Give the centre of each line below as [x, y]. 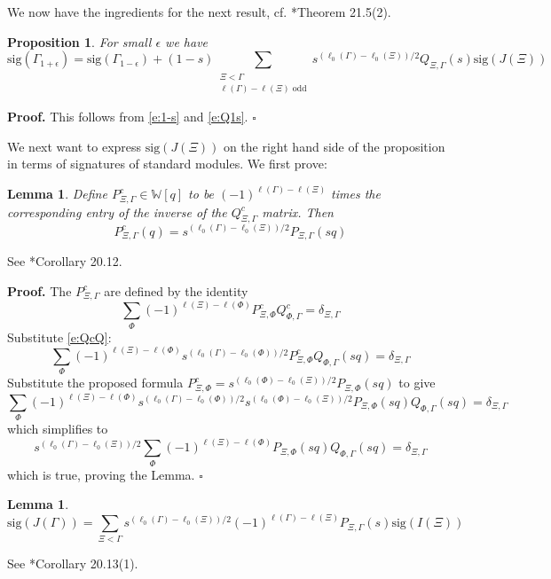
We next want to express [75, 146]
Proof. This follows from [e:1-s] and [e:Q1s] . [128, 116]
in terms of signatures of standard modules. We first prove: [167, 164]
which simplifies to [58, 429]
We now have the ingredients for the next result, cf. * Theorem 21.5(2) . [199, 12]
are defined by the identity [176, 290]
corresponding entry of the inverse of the [117, 211]
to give [417, 383]
